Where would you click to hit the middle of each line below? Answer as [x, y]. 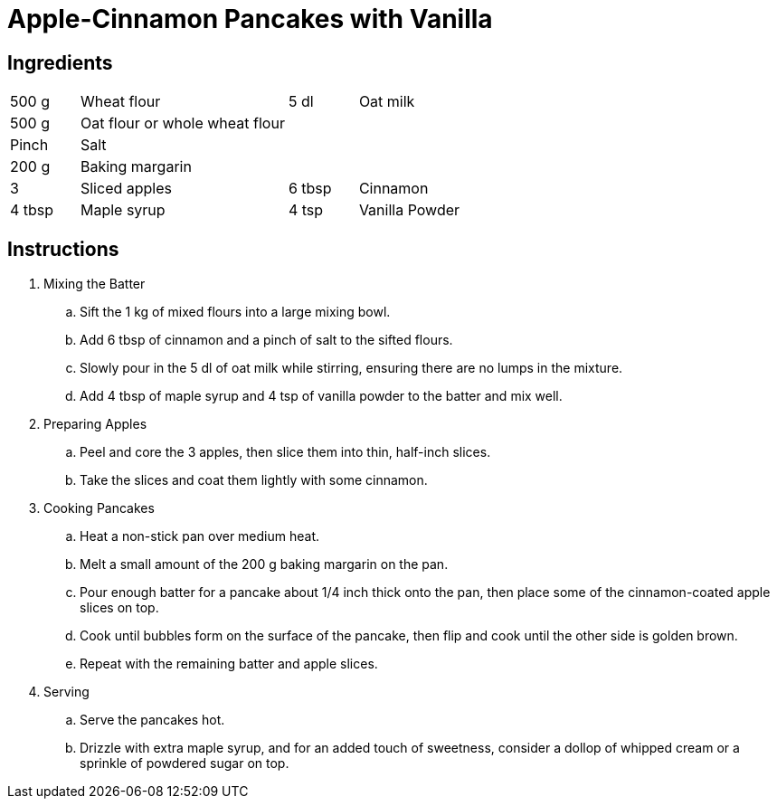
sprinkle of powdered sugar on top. [185, 763]
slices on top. [119, 608]
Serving [66, 692]
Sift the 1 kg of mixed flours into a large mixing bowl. [235, 312]
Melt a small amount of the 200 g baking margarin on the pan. [264, 564]
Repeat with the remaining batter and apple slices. [229, 664]
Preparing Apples [95, 424]
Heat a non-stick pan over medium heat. [200, 536]
